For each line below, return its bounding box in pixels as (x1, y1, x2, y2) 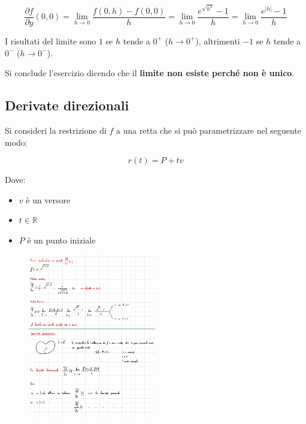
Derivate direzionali (5, 96, 129, 115)
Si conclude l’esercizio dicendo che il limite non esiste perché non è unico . (5, 67, 295, 79)
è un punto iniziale (27, 233, 96, 246)
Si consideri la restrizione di (5, 124, 107, 136)
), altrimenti (195, 34, 240, 47)
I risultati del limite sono (5, 34, 96, 47)
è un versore (26, 193, 71, 206)
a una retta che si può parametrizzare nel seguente (116, 124, 302, 136)
